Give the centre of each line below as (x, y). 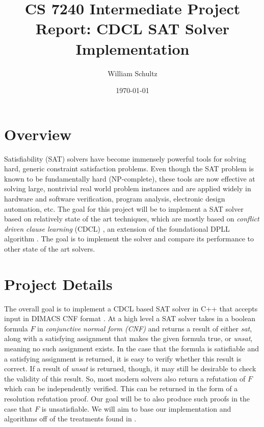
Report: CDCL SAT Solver (133, 28)
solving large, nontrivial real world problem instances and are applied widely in (128, 188)
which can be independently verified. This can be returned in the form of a (121, 388)
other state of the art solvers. (50, 248)
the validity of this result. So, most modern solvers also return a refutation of (125, 378)
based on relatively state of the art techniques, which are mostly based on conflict (132, 219)
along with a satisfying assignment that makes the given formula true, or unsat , (128, 338)
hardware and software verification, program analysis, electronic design (115, 198)
